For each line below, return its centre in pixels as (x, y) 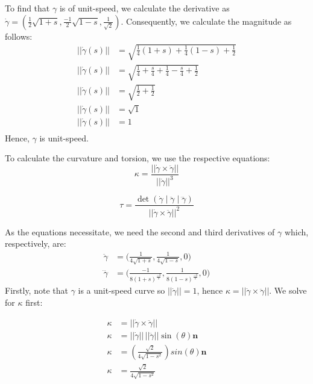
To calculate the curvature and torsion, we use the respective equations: (138, 158)
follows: (19, 36)
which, (296, 231)
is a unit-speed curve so (122, 290)
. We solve (288, 290)
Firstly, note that (36, 290)
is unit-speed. (64, 138)
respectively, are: (36, 243)
